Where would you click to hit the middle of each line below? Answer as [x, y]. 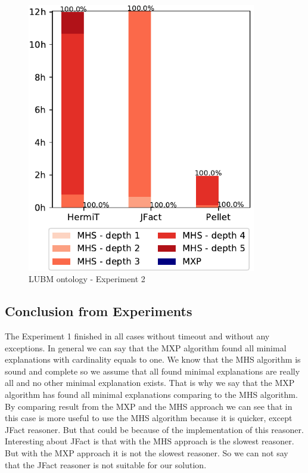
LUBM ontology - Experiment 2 [87, 279]
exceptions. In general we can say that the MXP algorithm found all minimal [146, 347]
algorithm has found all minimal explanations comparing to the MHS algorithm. [151, 395]
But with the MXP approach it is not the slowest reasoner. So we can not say [147, 453]
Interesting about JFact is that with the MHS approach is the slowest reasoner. [150, 441]
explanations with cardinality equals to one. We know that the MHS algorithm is [153, 359]
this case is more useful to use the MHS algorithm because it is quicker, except [149, 418]
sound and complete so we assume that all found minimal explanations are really [153, 371]
